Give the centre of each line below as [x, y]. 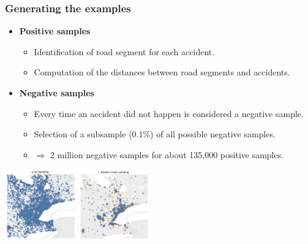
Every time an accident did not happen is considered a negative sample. [169, 113]
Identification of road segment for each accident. [124, 51]
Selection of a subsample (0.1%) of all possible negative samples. [155, 134]
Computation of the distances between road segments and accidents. [162, 72]
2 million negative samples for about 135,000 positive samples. [167, 154]
